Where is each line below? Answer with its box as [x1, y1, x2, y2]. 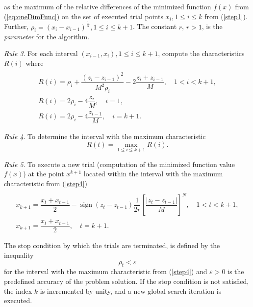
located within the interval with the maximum [83, 168, 223, 179]
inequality [4, 250, 34, 260]
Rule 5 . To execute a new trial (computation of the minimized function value [4, 159, 235, 169]
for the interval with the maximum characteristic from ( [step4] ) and [4, 266, 207, 277]
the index [4, 285, 32, 296]
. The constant [132, 21, 177, 31]
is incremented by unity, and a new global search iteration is [40, 285, 222, 296]
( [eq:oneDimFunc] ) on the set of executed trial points [4, 11, 163, 21]
